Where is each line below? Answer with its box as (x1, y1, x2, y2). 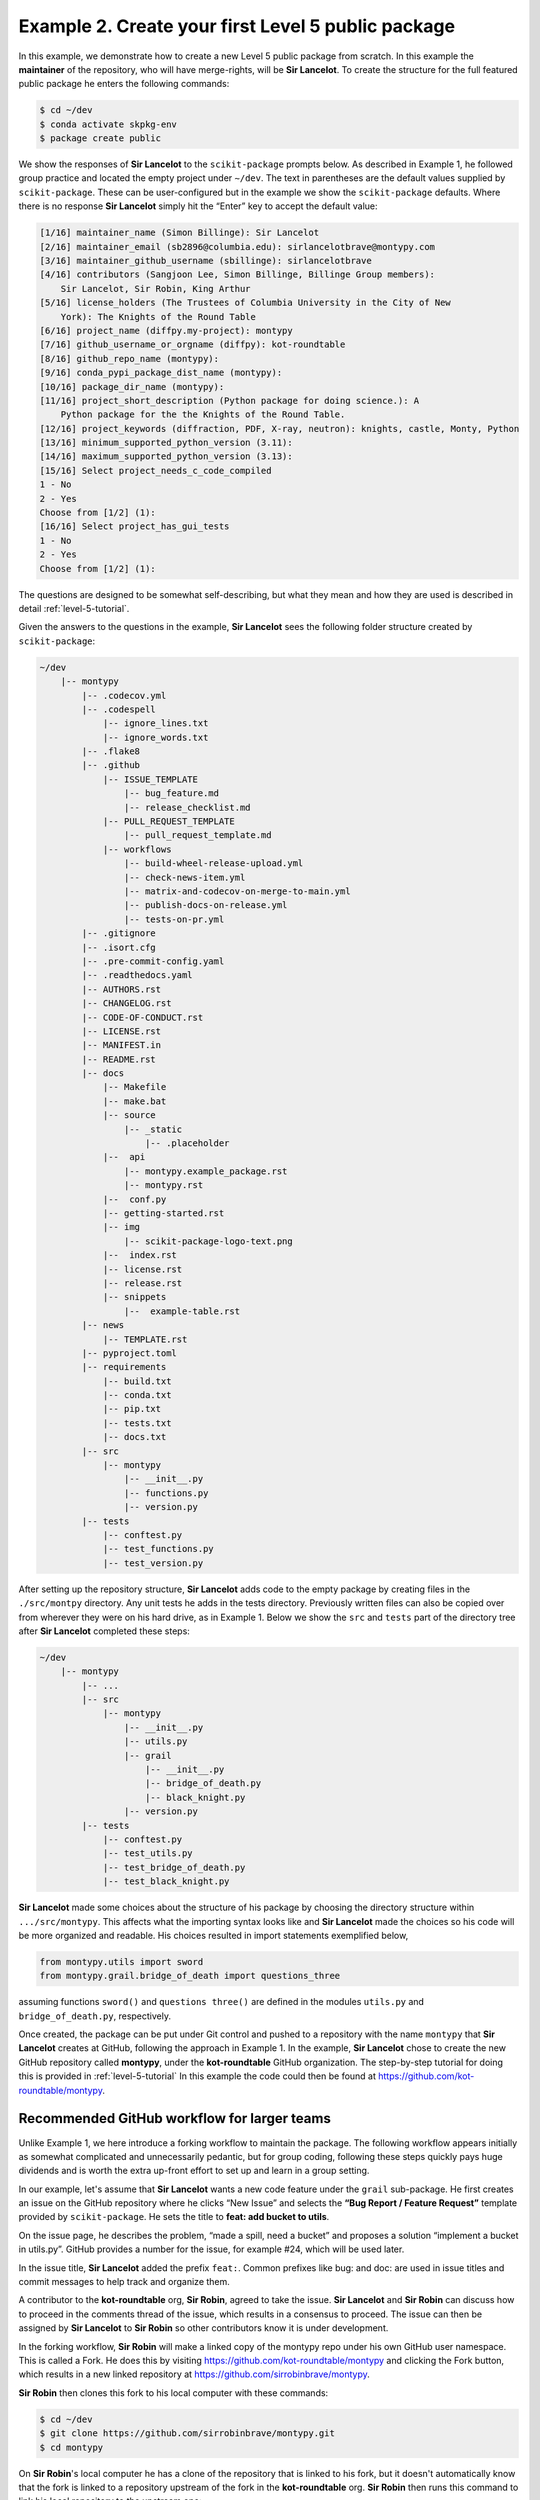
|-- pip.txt (102, 1403, 162, 1415)
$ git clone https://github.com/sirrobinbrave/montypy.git (39, 2428, 335, 2439)
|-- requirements (81, 1361, 167, 1373)
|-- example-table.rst (123, 1305, 240, 1317)
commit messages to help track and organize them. (18, 2276, 230, 2288)
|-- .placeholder (145, 1138, 230, 1149)
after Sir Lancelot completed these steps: (18, 1625, 190, 1637)
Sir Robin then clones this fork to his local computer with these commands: (18, 2386, 329, 2399)
